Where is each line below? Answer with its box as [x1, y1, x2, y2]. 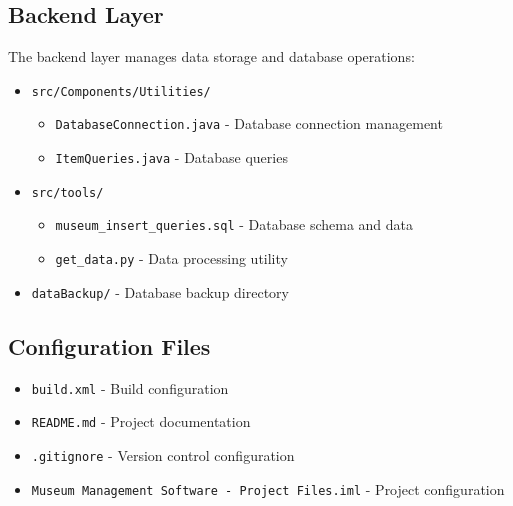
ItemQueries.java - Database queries [55, 147, 288, 168]
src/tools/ [31, 185, 104, 200]
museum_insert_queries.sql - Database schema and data [55, 214, 414, 235]
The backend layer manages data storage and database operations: [8, 46, 415, 67]
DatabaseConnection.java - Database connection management [55, 113, 443, 134]
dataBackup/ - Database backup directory [31, 281, 290, 302]
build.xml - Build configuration [31, 377, 229, 398]
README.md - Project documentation [31, 411, 251, 432]
